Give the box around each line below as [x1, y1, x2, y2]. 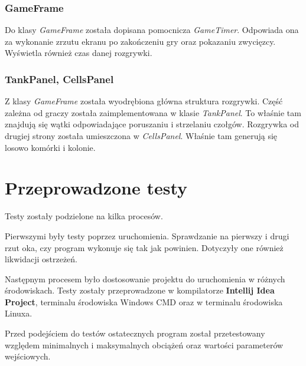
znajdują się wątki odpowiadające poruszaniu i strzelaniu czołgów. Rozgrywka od [5, 118, 299, 130]
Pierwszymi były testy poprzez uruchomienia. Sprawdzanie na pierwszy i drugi [5, 229, 289, 242]
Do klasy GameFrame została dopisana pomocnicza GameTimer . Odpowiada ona [5, 24, 299, 36]
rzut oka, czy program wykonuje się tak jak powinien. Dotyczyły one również [5, 241, 284, 253]
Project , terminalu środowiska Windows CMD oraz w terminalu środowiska [5, 295, 283, 308]
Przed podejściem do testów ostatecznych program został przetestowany [5, 327, 265, 339]
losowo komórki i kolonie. [5, 141, 96, 153]
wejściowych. [5, 350, 51, 362]
